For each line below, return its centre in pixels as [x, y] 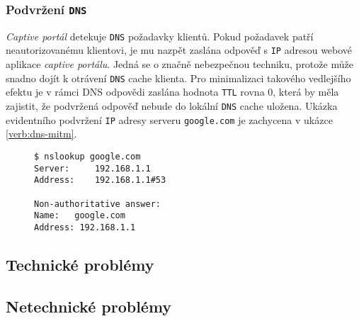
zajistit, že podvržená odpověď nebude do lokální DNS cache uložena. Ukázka [172, 106]
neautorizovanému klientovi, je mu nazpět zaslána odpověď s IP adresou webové [179, 50]
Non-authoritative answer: [97, 204]
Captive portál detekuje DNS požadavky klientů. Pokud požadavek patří [160, 36]
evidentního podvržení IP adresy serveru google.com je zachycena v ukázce [169, 119]
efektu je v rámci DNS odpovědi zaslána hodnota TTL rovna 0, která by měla [172, 92]
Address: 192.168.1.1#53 [100, 180]
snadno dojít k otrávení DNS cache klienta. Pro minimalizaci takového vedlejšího [178, 78]
